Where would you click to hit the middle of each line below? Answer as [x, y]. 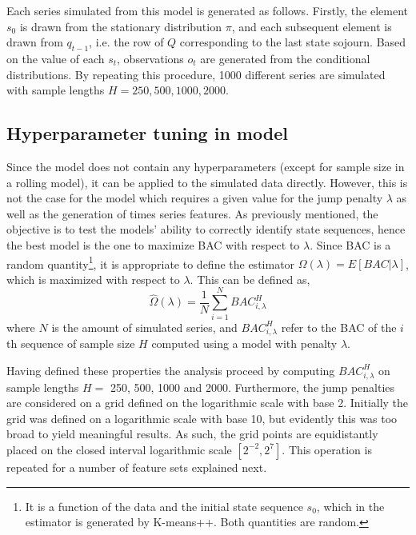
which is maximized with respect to [93, 279]
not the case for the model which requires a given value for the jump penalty [195, 198]
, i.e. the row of [126, 42]
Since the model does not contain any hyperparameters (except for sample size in [206, 166]
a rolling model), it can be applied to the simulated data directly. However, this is [207, 182]
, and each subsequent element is [312, 26]
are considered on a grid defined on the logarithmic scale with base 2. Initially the [208, 403]
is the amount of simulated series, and [144, 327]
